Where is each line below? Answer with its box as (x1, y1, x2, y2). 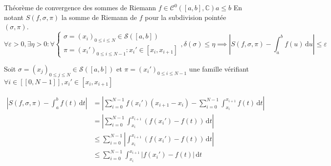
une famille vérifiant (189, 63, 249, 74)
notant (4, 12, 24, 22)
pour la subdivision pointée (145, 12, 226, 22)
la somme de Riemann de (61, 12, 137, 22)
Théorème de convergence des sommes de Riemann (4, 2, 156, 12)
